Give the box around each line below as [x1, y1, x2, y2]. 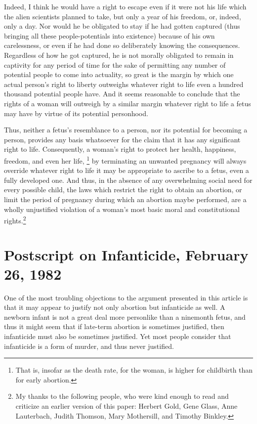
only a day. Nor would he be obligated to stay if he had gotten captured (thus [4, 21, 240, 31]
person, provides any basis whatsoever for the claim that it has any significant [4, 134, 241, 144]
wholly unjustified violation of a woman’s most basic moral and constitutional [4, 204, 240, 214]
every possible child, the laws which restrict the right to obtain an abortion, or [4, 184, 242, 195]
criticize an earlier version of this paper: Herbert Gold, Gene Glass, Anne [15, 401, 238, 411]
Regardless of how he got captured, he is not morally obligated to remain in [4, 49, 234, 60]
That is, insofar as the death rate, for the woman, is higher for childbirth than [15, 365, 253, 375]
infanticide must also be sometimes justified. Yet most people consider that [4, 331, 231, 341]
